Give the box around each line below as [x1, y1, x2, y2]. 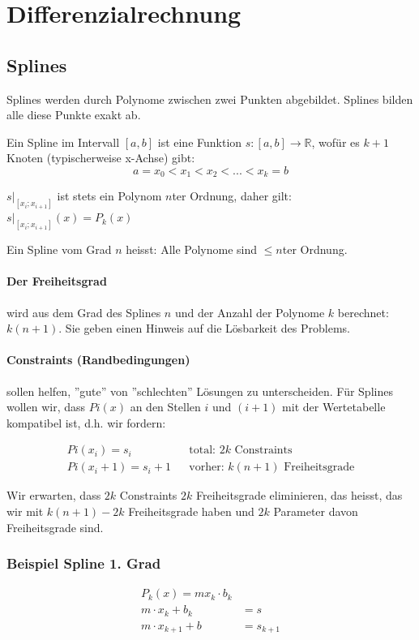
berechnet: [337, 303, 389, 320]
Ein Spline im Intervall [6, 133, 120, 150]
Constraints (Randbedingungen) [6, 351, 190, 368]
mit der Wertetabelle [282, 398, 386, 415]
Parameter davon [273, 502, 358, 519]
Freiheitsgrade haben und [128, 502, 254, 519]
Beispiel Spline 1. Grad [6, 553, 161, 573]
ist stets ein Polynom [57, 187, 162, 204]
